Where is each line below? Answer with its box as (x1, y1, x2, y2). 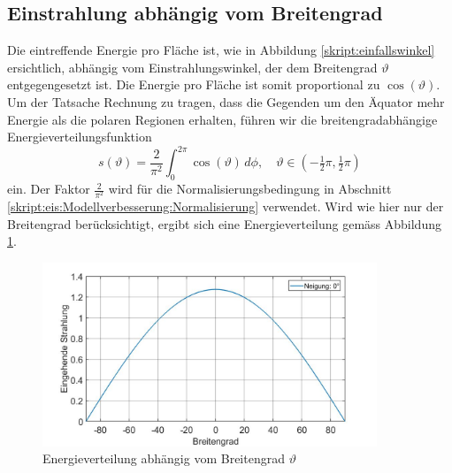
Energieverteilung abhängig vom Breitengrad (42, 449, 285, 468)
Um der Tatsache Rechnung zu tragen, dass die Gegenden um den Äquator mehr (7, 92, 445, 111)
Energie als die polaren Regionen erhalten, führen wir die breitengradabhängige (7, 110, 438, 128)
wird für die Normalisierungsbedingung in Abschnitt (108, 179, 392, 198)
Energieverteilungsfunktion (7, 127, 152, 146)
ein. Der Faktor (7, 179, 90, 198)
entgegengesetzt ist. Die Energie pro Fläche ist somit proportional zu (7, 75, 380, 94)
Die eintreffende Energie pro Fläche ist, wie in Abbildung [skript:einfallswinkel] (7, 41, 435, 59)
